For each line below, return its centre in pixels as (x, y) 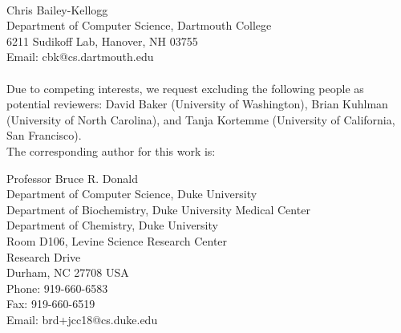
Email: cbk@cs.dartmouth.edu (80, 57)
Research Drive (44, 256)
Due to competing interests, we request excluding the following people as (185, 88)
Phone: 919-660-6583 (57, 288)
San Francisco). (44, 135)
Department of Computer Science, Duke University (132, 194)
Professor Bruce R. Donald (72, 178)
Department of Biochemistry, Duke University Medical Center (158, 209)
